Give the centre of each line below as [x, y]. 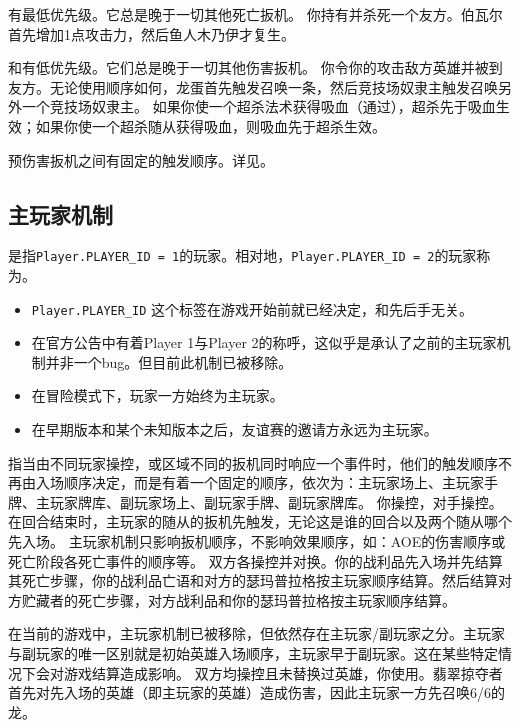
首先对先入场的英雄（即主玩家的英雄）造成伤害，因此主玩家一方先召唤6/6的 [256, 692]
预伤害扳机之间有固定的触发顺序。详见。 [141, 159]
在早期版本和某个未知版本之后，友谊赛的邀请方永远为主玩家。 [234, 429]
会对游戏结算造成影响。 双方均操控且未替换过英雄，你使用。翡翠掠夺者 [269, 672]
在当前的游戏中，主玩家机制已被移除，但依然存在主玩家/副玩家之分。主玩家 [256, 633]
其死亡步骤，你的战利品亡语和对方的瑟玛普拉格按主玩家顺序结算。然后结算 [253, 580]
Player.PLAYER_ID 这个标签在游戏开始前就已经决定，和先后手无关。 [252, 308]
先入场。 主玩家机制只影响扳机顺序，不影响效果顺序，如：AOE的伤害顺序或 [257, 541]
